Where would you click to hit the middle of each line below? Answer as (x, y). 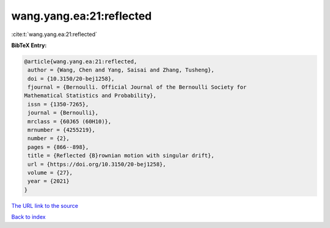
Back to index (28, 217)
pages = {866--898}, (58, 147)
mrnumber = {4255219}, (62, 130)
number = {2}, (49, 138)
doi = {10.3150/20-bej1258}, (71, 79)
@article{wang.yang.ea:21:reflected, (81, 61)
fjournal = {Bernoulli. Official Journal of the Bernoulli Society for (137, 87)
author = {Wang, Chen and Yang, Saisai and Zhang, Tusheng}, (121, 70)
